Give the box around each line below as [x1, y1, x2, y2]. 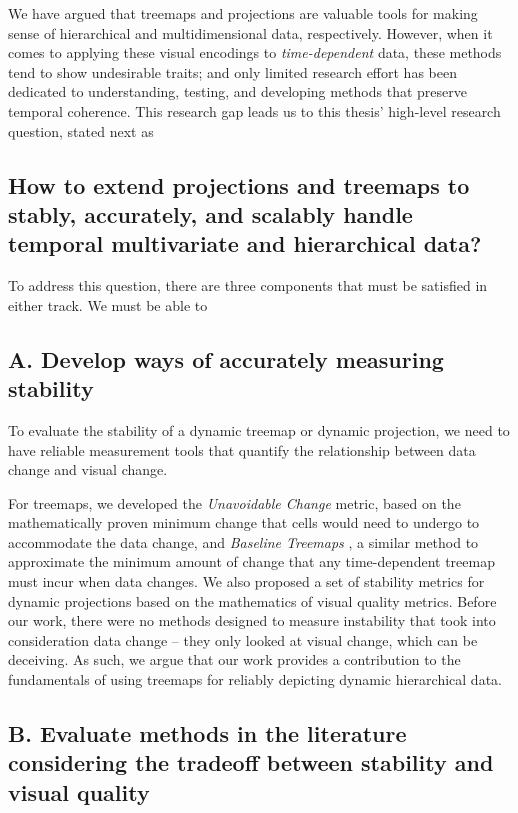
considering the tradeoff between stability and [8, 747, 494, 778]
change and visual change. [8, 459, 168, 480]
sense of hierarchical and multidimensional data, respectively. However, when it [8, 22, 493, 43]
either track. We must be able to [8, 294, 208, 315]
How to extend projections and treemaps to [8, 169, 470, 200]
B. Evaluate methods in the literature [8, 718, 407, 749]
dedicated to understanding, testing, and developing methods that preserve [8, 81, 467, 102]
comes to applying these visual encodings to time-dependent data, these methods [8, 42, 502, 63]
